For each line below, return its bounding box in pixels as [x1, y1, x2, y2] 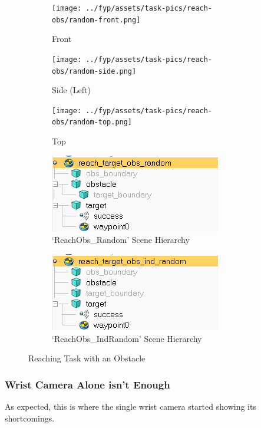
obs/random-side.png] [52, 67, 137, 75]
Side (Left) [52, 84, 91, 96]
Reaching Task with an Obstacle [28, 352, 146, 364]
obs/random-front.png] [52, 15, 141, 24]
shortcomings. [5, 411, 55, 424]
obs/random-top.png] [52, 118, 133, 127]
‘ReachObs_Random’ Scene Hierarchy [52, 233, 190, 246]
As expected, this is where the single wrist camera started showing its [5, 400, 256, 412]
